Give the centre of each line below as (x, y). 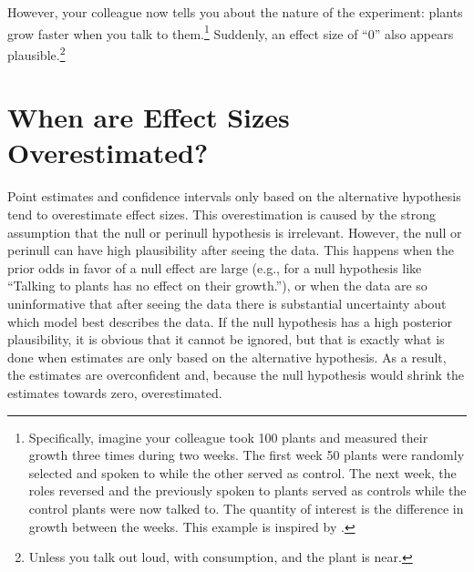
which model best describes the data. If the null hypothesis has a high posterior (230, 321)
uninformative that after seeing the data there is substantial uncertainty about (227, 303)
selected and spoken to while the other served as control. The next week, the (242, 472)
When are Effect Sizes (149, 117)
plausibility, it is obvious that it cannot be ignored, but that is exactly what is (226, 339)
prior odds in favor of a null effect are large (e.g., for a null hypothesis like (215, 267)
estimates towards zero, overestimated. (115, 392)
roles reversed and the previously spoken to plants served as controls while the (247, 490)
